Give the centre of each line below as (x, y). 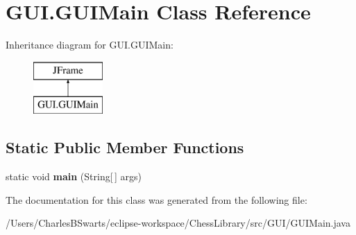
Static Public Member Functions (125, 147)
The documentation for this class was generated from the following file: (156, 199)
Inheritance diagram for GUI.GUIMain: (90, 45)
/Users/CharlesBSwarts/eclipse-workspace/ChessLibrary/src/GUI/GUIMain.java (178, 223)
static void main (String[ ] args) (74, 176)
